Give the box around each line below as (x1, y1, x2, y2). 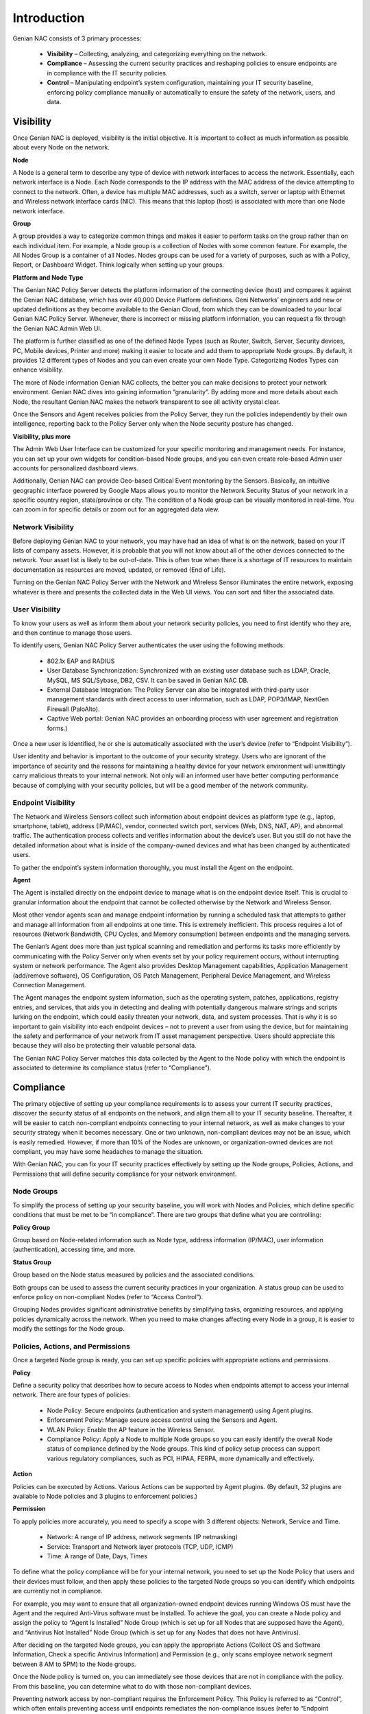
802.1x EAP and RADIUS (47, 657, 115, 665)
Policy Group (12, 1223, 51, 1231)
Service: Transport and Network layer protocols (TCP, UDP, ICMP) (47, 1543, 234, 1551)
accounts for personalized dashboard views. (12, 463, 138, 472)
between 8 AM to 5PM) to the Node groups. (12, 1660, 136, 1668)
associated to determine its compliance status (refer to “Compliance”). (12, 1063, 212, 1072)
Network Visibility (12, 522, 75, 532)
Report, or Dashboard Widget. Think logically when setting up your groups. (12, 261, 225, 269)
